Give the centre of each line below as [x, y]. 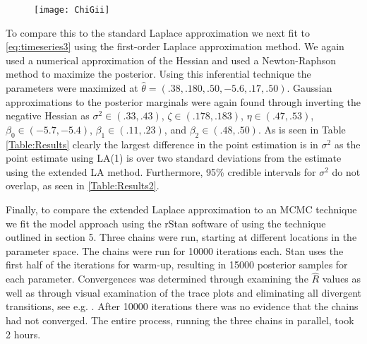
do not [346, 171]
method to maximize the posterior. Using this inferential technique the [158, 74]
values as [342, 279]
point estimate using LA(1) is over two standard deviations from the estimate [174, 158]
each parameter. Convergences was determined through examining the [157, 279]
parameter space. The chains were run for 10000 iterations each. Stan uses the [175, 250]
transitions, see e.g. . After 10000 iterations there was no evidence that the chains [182, 306]
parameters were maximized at [72, 88]
